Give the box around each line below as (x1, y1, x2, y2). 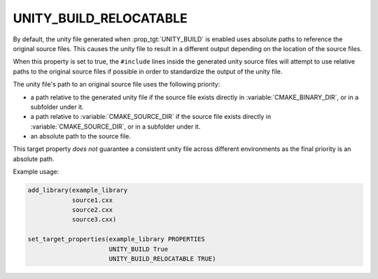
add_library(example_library (27, 186, 128, 194)
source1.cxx (71, 196, 113, 204)
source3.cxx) (71, 215, 117, 224)
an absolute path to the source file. (30, 132, 131, 141)
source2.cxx (71, 206, 113, 213)
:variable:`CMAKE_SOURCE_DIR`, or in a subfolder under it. (30, 122, 201, 131)
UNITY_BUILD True (108, 245, 168, 253)
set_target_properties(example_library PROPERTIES (27, 235, 206, 243)
